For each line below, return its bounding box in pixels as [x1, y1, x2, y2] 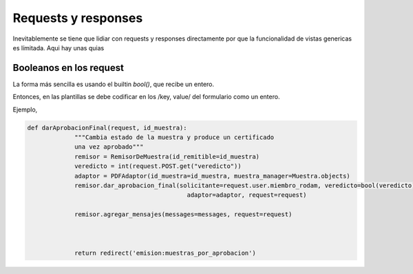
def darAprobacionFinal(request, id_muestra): [27, 124, 187, 131]
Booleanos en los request [12, 62, 124, 74]
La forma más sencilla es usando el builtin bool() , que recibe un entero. [12, 80, 215, 88]
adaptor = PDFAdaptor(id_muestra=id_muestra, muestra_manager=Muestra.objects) [74, 172, 350, 180]
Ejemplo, [12, 105, 38, 114]
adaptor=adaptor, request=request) [187, 191, 307, 199]
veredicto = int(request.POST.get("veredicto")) [74, 162, 242, 170]
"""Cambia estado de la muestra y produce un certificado [74, 134, 275, 141]
